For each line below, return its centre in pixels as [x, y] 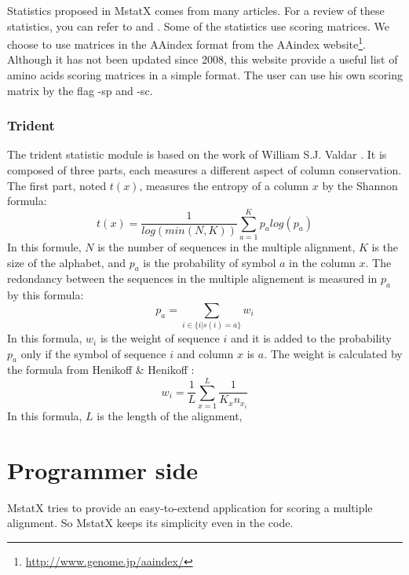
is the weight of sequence [160, 338]
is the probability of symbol [210, 262]
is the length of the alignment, [170, 416]
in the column [322, 262]
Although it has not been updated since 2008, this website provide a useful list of [203, 59]
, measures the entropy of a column [224, 185]
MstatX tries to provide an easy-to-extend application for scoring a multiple [190, 507]
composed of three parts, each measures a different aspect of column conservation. [204, 170]
